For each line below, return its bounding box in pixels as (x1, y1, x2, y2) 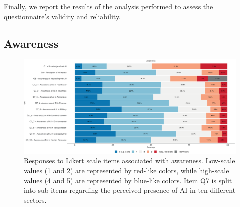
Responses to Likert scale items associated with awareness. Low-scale (24, 155, 235, 166)
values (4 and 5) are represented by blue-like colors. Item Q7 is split (24, 175, 232, 185)
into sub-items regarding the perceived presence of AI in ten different (24, 185, 236, 195)
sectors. (24, 194, 47, 205)
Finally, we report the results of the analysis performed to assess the (4, 1, 213, 11)
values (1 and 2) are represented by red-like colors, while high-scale (24, 165, 229, 175)
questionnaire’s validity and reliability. (4, 11, 121, 21)
